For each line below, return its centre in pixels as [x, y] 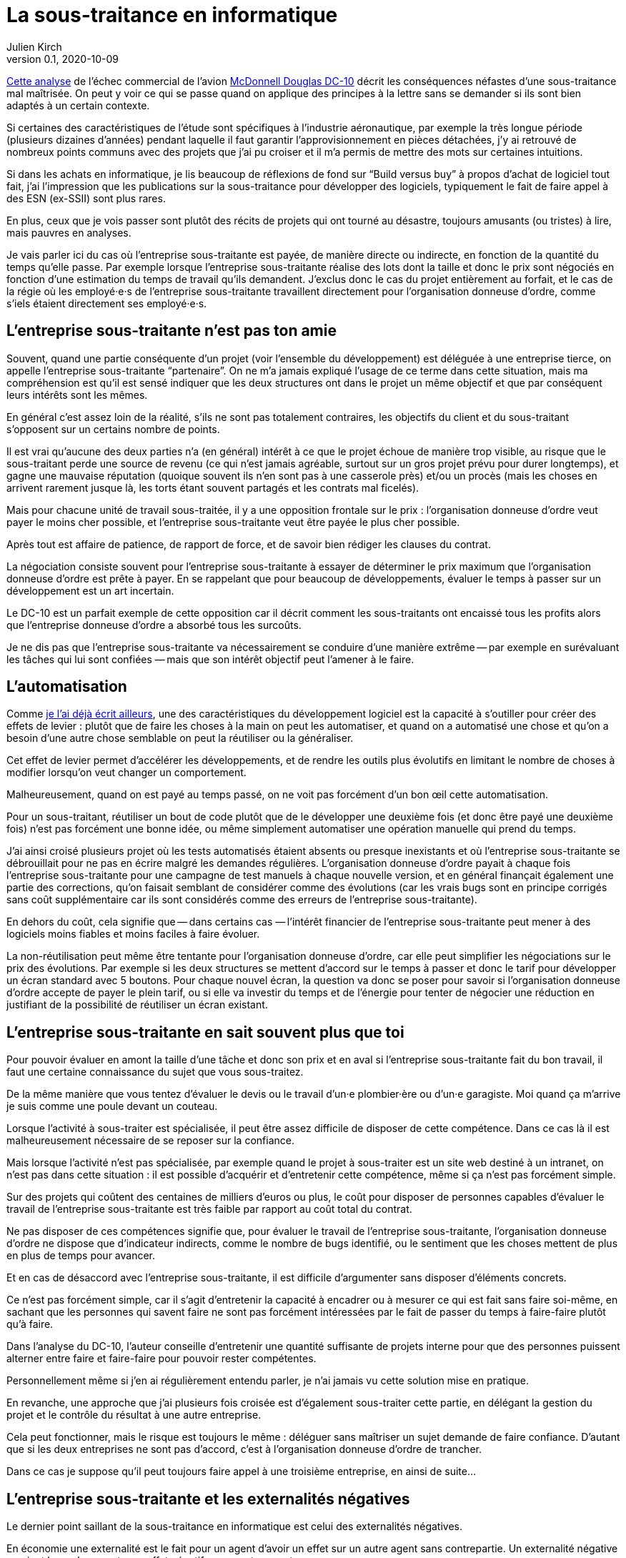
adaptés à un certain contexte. [78, 105]
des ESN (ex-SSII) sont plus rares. [86, 198]
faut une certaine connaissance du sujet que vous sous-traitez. [155, 1072]
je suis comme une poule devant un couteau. [112, 1106]
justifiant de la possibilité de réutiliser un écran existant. [137, 1005]
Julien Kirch [34, 46]
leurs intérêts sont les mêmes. [77, 395]
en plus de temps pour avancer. [81, 1256]
